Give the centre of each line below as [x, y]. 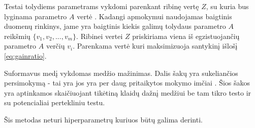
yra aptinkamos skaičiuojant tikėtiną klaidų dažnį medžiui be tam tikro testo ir [128, 92]
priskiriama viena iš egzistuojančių [186, 36]
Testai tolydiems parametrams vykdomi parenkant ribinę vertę [102, 6]
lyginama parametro [36, 16]
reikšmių [17, 36]
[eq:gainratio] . [25, 55]
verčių [55, 46]
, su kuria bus [227, 6]
